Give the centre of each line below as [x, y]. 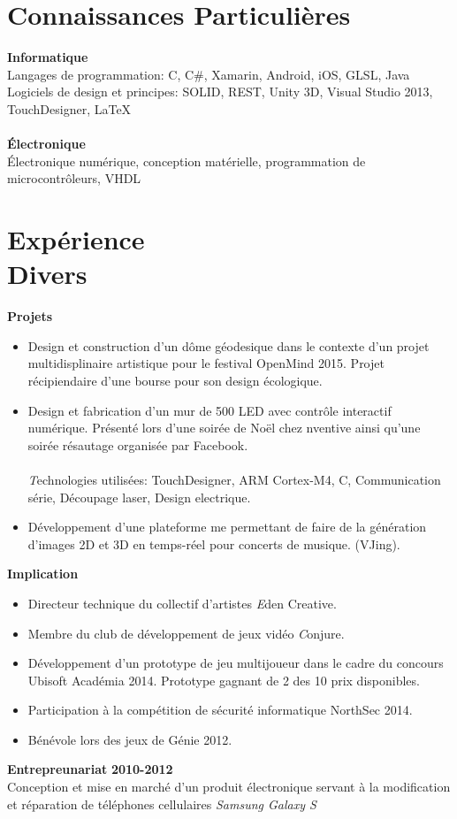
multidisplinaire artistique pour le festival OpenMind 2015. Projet [206, 363]
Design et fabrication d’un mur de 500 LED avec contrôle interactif [209, 410]
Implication [43, 574]
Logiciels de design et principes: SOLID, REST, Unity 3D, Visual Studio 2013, [220, 92]
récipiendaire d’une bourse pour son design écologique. [175, 380]
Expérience [76, 239]
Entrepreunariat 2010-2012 [90, 769]
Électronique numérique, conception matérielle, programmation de [187, 161]
